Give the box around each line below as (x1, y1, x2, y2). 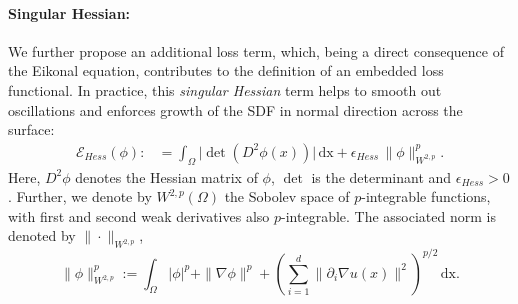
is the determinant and (311, 166, 452, 187)
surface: (8, 119, 55, 140)
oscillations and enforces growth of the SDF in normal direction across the (8, 99, 463, 120)
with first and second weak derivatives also (8, 205, 270, 226)
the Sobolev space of (224, 186, 350, 207)
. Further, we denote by (8, 186, 152, 207)
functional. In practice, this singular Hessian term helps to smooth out (8, 79, 442, 100)
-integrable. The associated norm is (281, 205, 496, 226)
